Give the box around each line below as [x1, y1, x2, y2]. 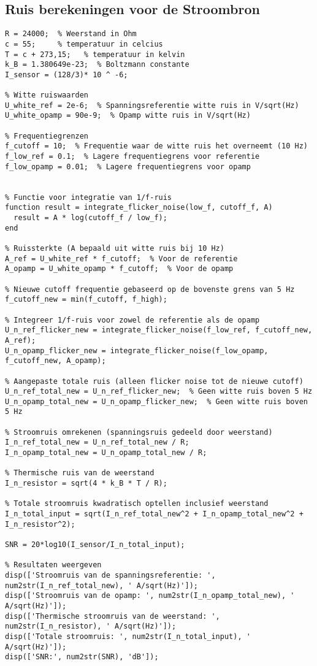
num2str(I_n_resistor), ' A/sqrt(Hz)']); [5, 622, 177, 631]
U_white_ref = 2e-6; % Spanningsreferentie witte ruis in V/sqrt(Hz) [5, 101, 299, 110]
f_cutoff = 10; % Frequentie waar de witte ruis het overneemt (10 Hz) [5, 142, 308, 151]
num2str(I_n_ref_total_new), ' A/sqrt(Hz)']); [5, 581, 198, 590]
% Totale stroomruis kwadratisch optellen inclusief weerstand [5, 499, 269, 508]
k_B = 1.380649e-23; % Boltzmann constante [5, 60, 189, 69]
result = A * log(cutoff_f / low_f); [13, 213, 167, 223]
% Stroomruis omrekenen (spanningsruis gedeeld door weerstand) [5, 427, 273, 437]
